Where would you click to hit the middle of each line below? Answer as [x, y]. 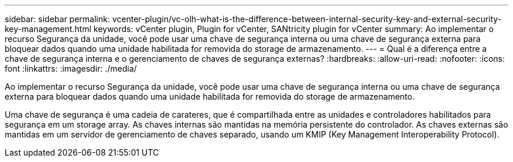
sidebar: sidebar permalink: [57, 19]
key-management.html [48, 29]
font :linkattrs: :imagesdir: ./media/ [71, 68]
